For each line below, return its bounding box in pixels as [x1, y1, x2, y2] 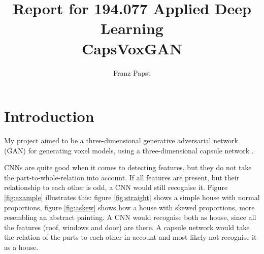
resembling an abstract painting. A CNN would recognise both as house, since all [4, 212, 256, 223]
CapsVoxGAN [81, 38, 183, 58]
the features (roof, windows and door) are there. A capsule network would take [4, 221, 250, 232]
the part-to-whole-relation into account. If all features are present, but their [4, 172, 240, 182]
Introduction [4, 106, 94, 126]
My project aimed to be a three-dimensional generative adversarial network [4, 135, 238, 146]
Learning [101, 18, 163, 39]
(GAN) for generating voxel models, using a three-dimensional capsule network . [4, 145, 254, 155]
